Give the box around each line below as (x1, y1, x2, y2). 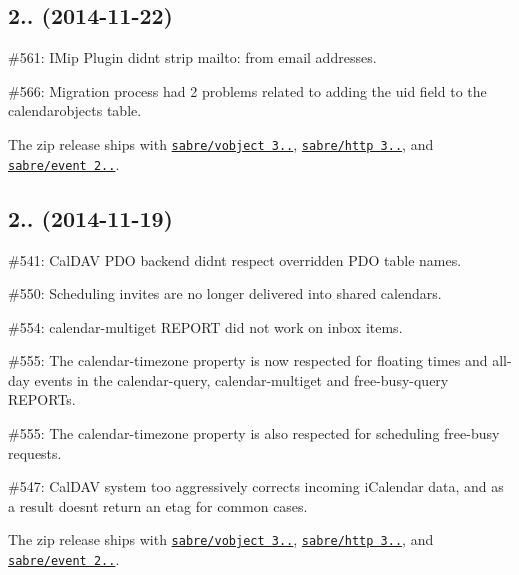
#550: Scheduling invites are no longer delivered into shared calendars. (8, 283, 442, 304)
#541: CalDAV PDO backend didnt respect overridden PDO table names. (8, 249, 462, 270)
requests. (8, 442, 62, 463)
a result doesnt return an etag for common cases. (8, 495, 308, 516)
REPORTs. (8, 389, 76, 410)
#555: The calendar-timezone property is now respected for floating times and (8, 350, 488, 371)
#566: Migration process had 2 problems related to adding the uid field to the (8, 80, 487, 101)
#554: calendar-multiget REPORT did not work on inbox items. (8, 316, 403, 337)
